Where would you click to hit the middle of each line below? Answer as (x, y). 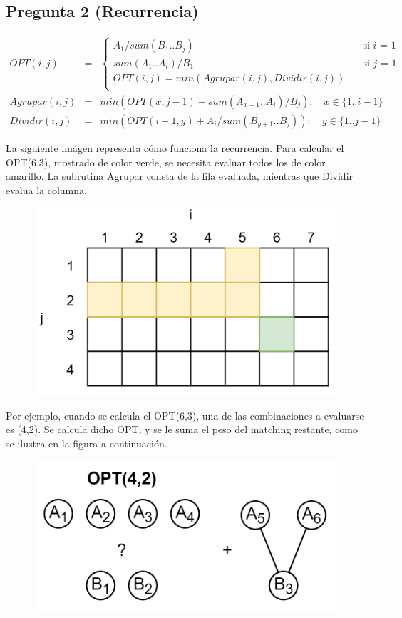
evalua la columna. (46, 189)
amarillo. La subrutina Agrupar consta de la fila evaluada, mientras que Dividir (180, 176)
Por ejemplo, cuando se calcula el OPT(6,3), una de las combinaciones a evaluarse (185, 415)
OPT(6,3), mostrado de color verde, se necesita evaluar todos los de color (166, 162)
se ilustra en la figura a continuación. (87, 443)
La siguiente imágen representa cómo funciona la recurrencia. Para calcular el (175, 147)
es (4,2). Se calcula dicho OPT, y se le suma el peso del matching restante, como (182, 429)
